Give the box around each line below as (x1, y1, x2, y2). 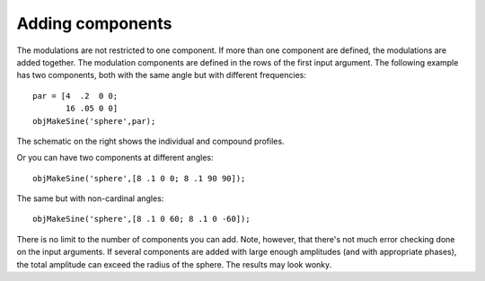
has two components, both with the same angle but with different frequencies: (16, 70, 307, 81)
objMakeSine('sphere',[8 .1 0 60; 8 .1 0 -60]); (32, 214, 251, 224)
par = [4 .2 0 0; (32, 91, 119, 101)
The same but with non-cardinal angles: (16, 193, 164, 204)
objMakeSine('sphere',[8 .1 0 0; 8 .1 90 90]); (32, 173, 246, 183)
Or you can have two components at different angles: (16, 153, 214, 163)
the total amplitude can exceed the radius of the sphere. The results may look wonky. (16, 259, 332, 269)
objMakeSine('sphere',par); (32, 116, 156, 126)
